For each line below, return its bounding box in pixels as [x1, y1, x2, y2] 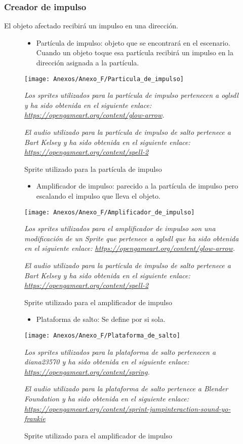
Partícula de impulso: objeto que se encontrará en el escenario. [36, 37, 230, 48]
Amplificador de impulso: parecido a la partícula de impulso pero [36, 180, 238, 191]
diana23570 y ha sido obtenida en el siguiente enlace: [24, 356, 189, 367]
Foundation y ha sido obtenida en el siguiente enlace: [24, 393, 189, 404]
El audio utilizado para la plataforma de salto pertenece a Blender [24, 383, 228, 394]
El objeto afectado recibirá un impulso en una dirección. [4, 20, 178, 31]
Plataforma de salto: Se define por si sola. [36, 314, 166, 324]
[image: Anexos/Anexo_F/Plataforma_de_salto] [24, 332, 180, 339]
